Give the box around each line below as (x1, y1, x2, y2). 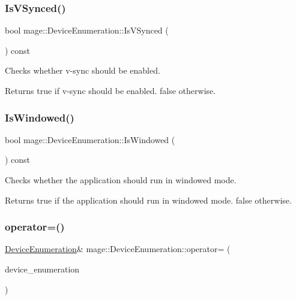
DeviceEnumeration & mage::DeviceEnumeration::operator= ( (5, 243, 231, 255)
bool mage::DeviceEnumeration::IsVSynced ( (5, 24, 169, 37)
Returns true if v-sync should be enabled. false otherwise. (5, 84, 216, 96)
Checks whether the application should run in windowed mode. (5, 174, 237, 186)
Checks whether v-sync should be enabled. (5, 64, 160, 77)
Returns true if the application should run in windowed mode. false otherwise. (5, 193, 292, 206)
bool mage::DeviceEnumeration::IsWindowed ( (5, 133, 175, 146)
